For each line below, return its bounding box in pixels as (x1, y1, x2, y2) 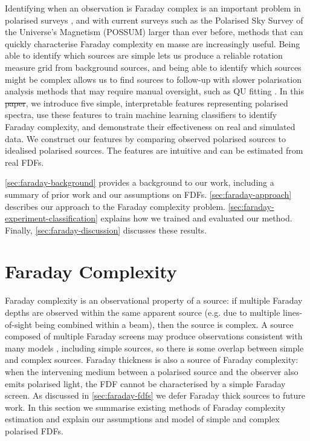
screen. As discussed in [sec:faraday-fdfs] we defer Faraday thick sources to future (5, 389, 305, 402)
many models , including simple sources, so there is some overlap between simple (5, 341, 304, 354)
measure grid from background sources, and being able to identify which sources (5, 60, 302, 73)
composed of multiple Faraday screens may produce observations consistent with (5, 330, 303, 342)
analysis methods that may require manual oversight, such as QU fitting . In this (5, 85, 304, 97)
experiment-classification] (5, 212, 98, 224)
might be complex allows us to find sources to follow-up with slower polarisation (5, 73, 302, 85)
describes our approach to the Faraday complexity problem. (5, 200, 225, 212)
